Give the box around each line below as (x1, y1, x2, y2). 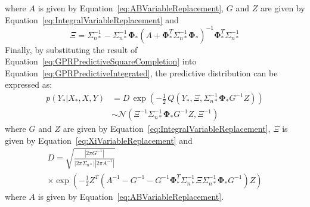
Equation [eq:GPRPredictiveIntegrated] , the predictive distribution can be (5, 66, 278, 79)
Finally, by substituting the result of (5, 43, 138, 55)
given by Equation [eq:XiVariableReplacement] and (5, 134, 193, 146)
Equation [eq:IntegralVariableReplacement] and (5, 13, 179, 26)
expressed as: (5, 78, 52, 91)
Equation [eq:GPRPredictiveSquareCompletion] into (5, 55, 197, 67)
